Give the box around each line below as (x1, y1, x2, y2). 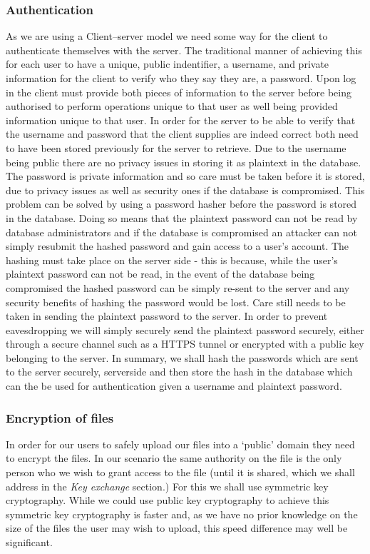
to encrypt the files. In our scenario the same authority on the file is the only (6, 450, 342, 465)
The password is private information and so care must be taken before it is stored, (6, 168, 365, 183)
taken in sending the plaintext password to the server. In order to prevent (6, 308, 328, 323)
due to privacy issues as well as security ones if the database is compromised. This (6, 182, 365, 197)
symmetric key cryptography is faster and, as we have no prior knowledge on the (6, 506, 358, 521)
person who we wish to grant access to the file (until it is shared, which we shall (6, 465, 355, 480)
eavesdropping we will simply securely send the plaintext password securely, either (6, 322, 364, 337)
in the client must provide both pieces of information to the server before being (6, 84, 351, 99)
